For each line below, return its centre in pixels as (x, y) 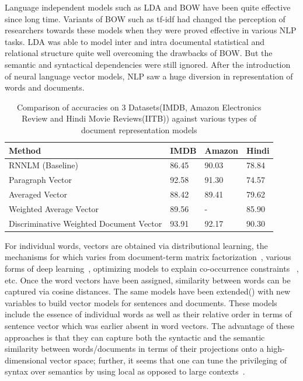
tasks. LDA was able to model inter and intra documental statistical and (135, 41)
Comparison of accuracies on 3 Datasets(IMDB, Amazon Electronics (139, 107)
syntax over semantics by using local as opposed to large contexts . (125, 371)
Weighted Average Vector (54, 208)
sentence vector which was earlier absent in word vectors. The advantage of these (149, 325)
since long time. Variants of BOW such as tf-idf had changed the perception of (145, 18)
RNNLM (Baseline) (43, 165)
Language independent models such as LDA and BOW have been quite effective (148, 7)
